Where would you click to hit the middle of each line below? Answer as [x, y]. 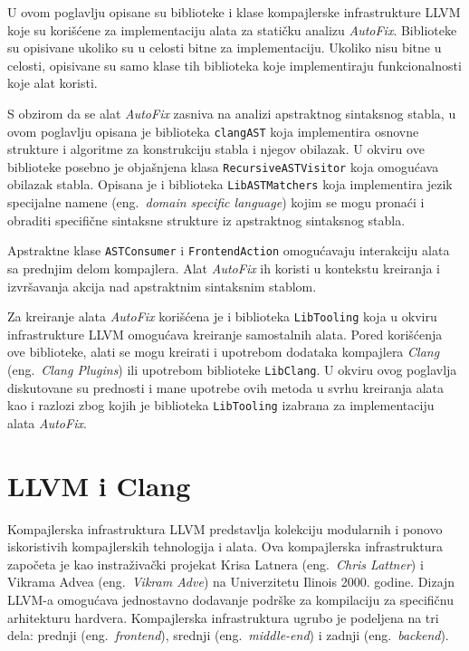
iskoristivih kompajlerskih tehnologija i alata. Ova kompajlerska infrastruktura [225, 546]
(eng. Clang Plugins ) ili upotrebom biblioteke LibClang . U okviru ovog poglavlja [232, 369]
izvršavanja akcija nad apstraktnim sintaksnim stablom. [162, 286]
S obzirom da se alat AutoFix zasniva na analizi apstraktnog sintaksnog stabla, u [232, 113]
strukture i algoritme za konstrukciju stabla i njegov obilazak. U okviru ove [216, 149]
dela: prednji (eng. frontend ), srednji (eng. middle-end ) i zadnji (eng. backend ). [228, 635]
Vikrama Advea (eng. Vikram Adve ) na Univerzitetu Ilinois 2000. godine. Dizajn [231, 582]
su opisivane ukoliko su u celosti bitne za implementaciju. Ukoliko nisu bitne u [225, 48]
